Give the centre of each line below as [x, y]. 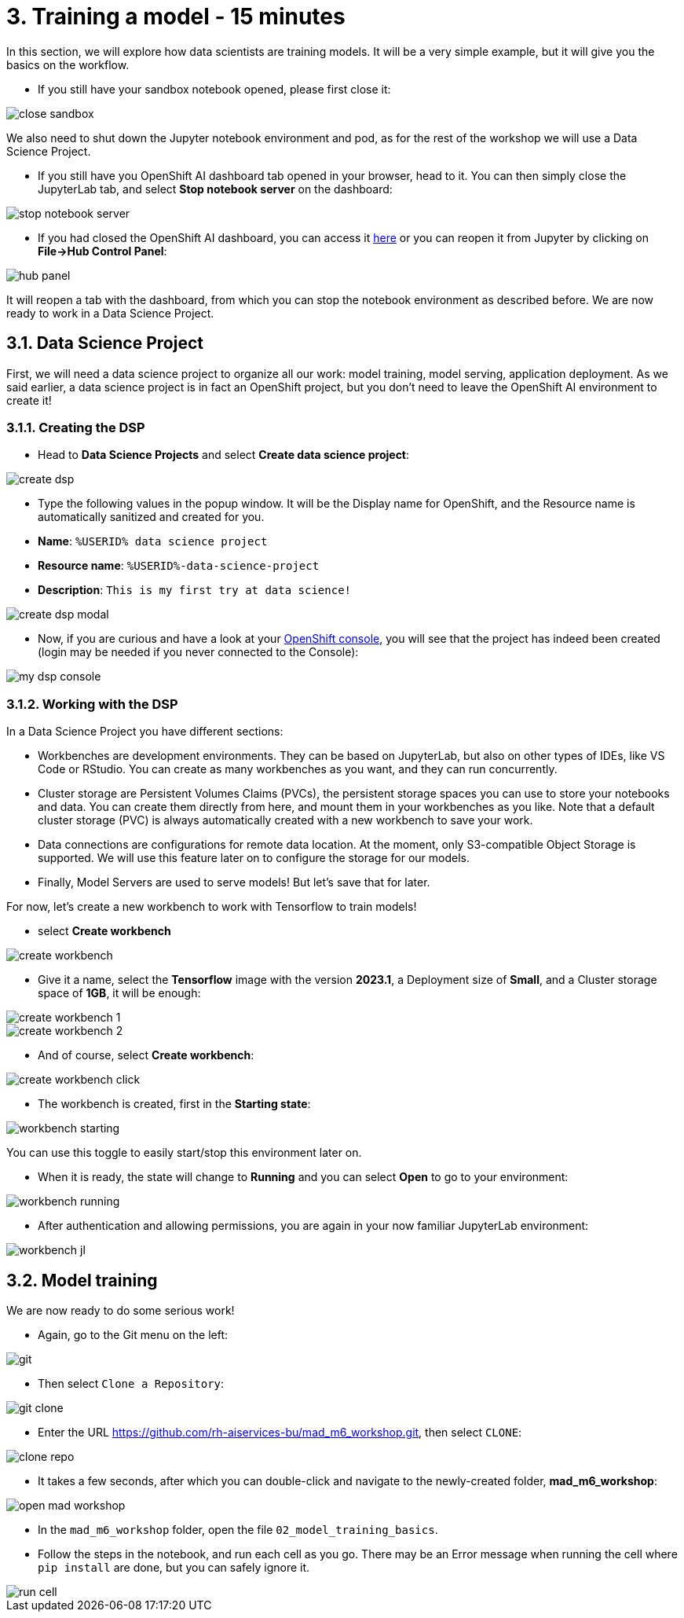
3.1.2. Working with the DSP [92, 704]
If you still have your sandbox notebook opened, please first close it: [214, 89]
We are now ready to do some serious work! [121, 1310]
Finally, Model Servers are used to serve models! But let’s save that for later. [234, 882]
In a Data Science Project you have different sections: [145, 732]
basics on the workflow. [68, 64]
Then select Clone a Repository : [131, 1383]
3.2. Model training [82, 1280]
